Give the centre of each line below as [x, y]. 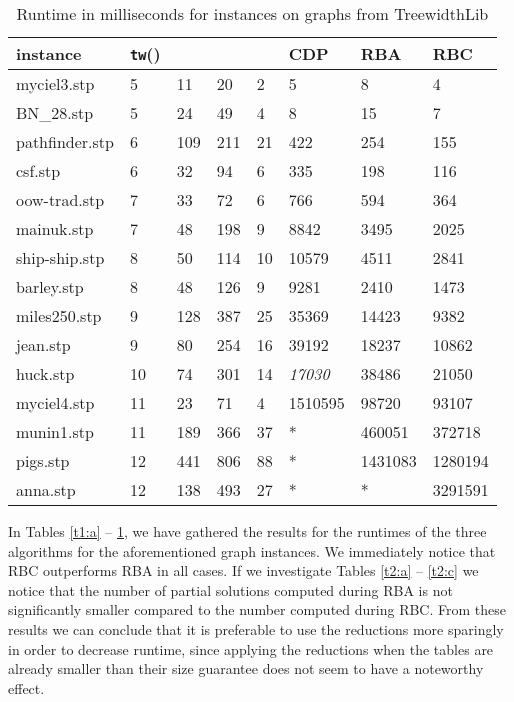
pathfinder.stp [65, 141]
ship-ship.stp [60, 257]
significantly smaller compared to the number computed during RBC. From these [257, 609]
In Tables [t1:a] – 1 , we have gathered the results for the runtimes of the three [247, 531]
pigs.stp [43, 460]
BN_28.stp [55, 112]
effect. [26, 687]
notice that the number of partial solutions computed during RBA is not [230, 589]
